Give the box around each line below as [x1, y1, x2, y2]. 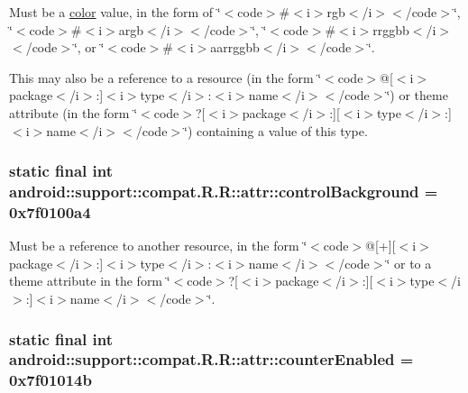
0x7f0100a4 [9, 200, 91, 223]
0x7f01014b [9, 369, 92, 391]
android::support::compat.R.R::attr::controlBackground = [9, 180, 438, 202]
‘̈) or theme [386, 86, 448, 105]
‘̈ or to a [386, 253, 432, 272]
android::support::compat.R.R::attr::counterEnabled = [9, 348, 414, 370]
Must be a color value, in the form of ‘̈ [9, 3, 221, 21]
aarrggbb [210, 38, 260, 57]
